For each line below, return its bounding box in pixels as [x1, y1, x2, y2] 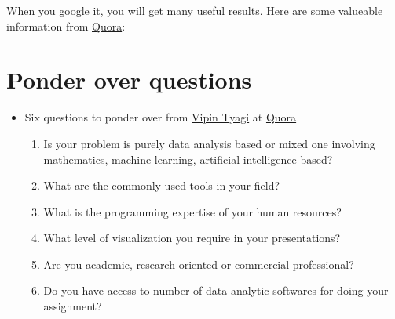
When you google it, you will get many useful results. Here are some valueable [6, 2, 383, 18]
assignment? [43, 298, 102, 314]
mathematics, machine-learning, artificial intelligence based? [43, 150, 333, 167]
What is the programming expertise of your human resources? [43, 203, 342, 219]
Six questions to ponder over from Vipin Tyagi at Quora [24, 109, 297, 125]
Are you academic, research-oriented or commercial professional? [43, 256, 354, 272]
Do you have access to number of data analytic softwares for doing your [43, 282, 389, 299]
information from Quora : [6, 17, 126, 34]
